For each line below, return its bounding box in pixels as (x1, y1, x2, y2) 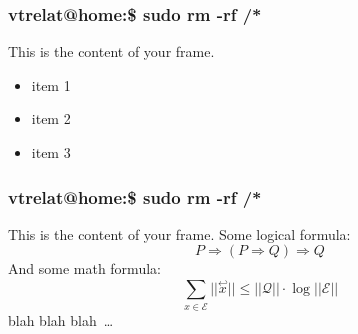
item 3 (31, 142, 71, 162)
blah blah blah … (8, 309, 114, 330)
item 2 (31, 108, 71, 129)
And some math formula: (8, 258, 161, 279)
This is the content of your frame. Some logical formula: (8, 223, 351, 244)
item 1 (31, 74, 71, 95)
